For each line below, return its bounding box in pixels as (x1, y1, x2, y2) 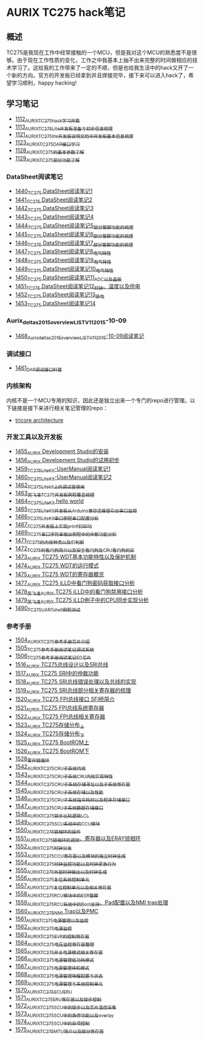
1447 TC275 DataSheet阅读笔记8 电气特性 (15, 248, 111, 257)
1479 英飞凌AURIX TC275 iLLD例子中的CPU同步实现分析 (15, 596, 149, 605)
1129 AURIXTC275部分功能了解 (15, 154, 80, 163)
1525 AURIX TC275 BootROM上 (15, 738, 89, 747)
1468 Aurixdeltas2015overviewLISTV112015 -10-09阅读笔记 (15, 332, 144, 341)
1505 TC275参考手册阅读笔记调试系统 (15, 644, 95, 653)
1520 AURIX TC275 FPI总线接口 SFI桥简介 (15, 695, 115, 704)
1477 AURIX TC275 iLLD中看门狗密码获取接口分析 (15, 579, 135, 588)
